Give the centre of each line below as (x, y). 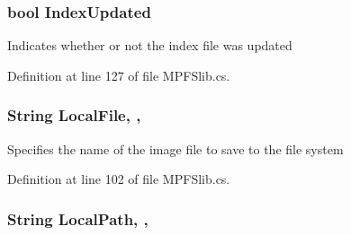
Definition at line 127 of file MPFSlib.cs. (119, 75)
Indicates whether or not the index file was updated (150, 45)
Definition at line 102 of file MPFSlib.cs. (119, 179)
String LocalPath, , (78, 218)
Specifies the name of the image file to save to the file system (175, 148)
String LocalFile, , (74, 115)
